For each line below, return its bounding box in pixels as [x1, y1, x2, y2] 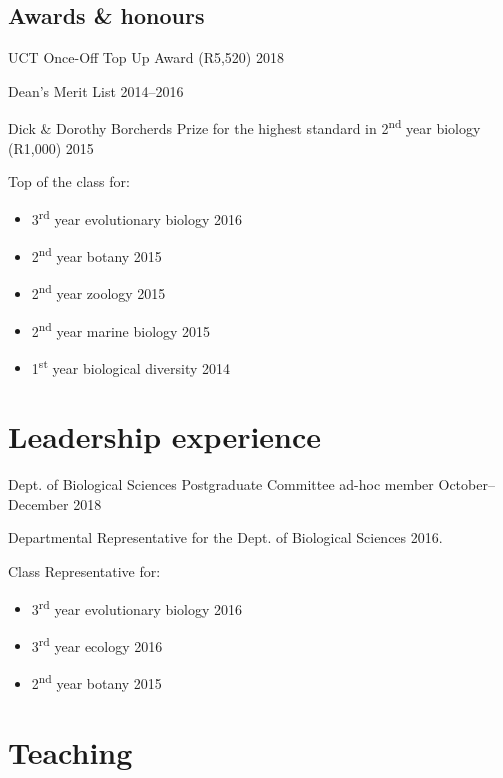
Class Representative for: [8, 560, 161, 581]
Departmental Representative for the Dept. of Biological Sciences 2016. [8, 527, 443, 548]
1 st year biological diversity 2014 [31, 354, 231, 378]
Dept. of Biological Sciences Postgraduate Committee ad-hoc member [8, 474, 434, 495]
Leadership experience [8, 416, 322, 457]
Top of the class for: [8, 171, 130, 192]
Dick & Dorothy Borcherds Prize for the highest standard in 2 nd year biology [8, 115, 481, 139]
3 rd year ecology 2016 [31, 632, 163, 656]
